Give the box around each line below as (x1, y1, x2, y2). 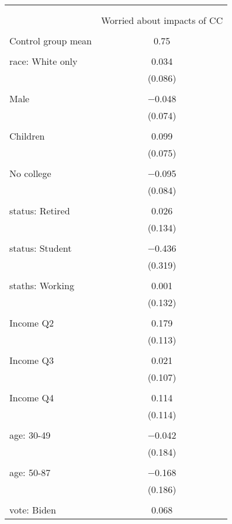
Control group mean (9, 34, 92, 47)
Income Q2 (9, 316, 54, 329)
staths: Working (9, 279, 74, 292)
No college (9, 166, 51, 180)
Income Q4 (9, 391, 54, 404)
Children (9, 129, 45, 143)
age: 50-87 (9, 466, 51, 479)
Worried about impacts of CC (101, 13, 223, 27)
